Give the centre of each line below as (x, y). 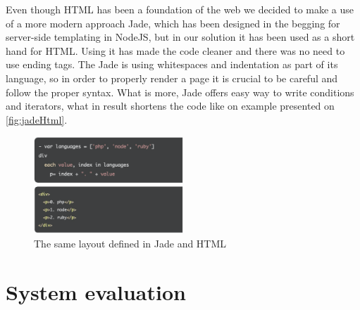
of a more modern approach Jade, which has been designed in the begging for (173, 23)
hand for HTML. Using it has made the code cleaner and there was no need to (175, 50)
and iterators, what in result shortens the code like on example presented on (170, 106)
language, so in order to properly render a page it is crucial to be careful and (172, 78)
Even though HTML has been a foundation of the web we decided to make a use (180, 9)
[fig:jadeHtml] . (37, 119)
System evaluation (96, 291)
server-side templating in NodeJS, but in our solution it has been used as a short (180, 37)
